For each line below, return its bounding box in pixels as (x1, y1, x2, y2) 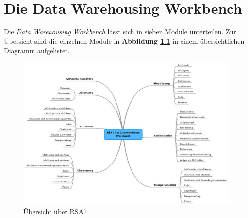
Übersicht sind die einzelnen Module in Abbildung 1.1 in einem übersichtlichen (4, 36, 245, 46)
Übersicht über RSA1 (23, 206, 87, 216)
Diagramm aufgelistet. (4, 45, 70, 55)
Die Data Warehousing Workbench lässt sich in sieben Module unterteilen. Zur (4, 26, 236, 36)
